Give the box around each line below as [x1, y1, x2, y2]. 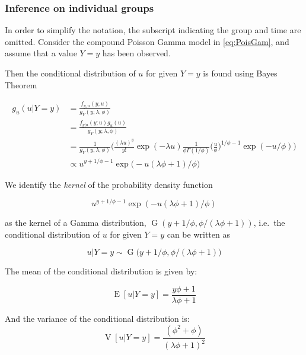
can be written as [167, 228, 230, 240]
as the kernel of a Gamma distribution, [5, 216, 146, 229]
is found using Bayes [203, 67, 278, 79]
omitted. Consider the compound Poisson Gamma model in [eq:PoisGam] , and [5, 35, 289, 47]
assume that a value [5, 47, 77, 59]
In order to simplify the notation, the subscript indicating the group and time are [5, 24, 301, 36]
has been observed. [102, 47, 171, 59]
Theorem [5, 78, 37, 91]
